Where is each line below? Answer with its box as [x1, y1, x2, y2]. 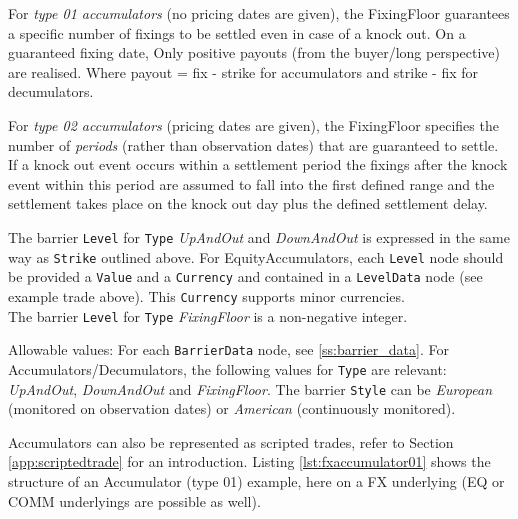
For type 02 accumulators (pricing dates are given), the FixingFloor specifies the [8, 114, 499, 135]
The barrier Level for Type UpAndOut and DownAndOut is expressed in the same [8, 226, 510, 247]
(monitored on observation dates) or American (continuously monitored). [8, 398, 456, 419]
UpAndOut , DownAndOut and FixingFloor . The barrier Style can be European [8, 378, 493, 399]
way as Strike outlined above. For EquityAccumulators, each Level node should [8, 246, 504, 267]
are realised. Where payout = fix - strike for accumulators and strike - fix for [8, 61, 478, 82]
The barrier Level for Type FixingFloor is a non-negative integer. [8, 305, 408, 326]
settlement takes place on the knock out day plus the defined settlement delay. [8, 193, 488, 214]
